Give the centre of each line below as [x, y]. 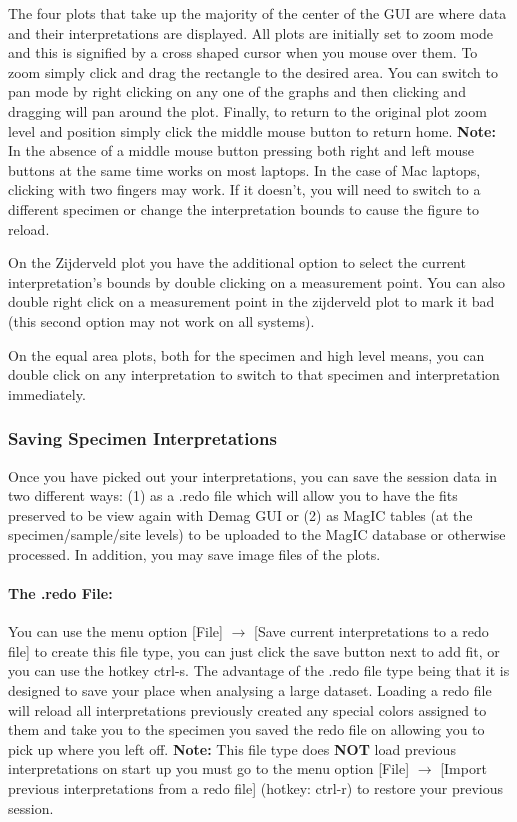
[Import [463, 768]
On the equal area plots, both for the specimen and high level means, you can [246, 354]
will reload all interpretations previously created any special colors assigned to [247, 709]
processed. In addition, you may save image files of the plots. [194, 553]
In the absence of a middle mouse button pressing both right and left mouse [241, 150]
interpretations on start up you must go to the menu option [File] [209, 768]
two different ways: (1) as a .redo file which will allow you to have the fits [233, 495]
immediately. [47, 393]
